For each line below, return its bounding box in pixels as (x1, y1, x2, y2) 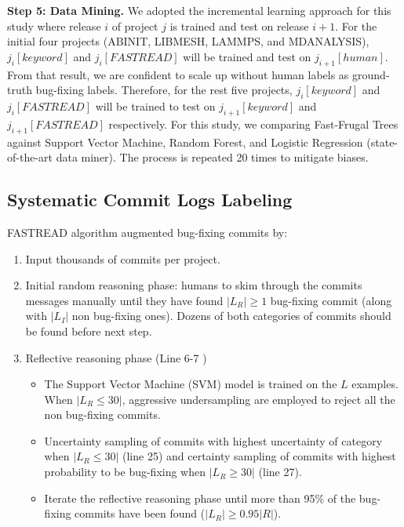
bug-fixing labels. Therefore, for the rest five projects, (35, 82, 293, 98)
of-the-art (7, 149, 53, 165)
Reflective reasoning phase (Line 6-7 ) (25, 349, 207, 365)
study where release (7, 17, 101, 34)
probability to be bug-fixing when (44, 463, 206, 480)
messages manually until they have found (25, 292, 224, 308)
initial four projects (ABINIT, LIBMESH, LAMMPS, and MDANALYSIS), (7, 33, 369, 49)
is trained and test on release (169, 17, 309, 34)
